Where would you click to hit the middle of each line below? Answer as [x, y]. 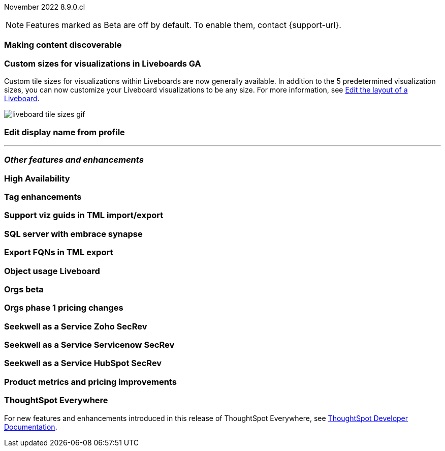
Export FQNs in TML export [59, 252]
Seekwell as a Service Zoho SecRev [76, 326]
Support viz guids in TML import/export [84, 215]
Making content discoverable [63, 45]
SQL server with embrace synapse [73, 234]
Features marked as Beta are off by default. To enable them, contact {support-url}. [184, 25]
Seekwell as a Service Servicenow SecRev [89, 345]
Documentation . [31, 427]
